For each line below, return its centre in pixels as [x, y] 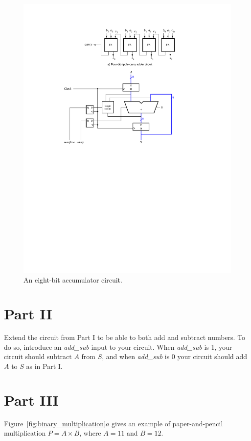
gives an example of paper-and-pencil [167, 423]
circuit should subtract [38, 356]
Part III [31, 400]
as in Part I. [44, 366]
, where [90, 433]
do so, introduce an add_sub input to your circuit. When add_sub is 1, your [118, 347]
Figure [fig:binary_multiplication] [55, 423]
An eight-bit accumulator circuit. [73, 280]
